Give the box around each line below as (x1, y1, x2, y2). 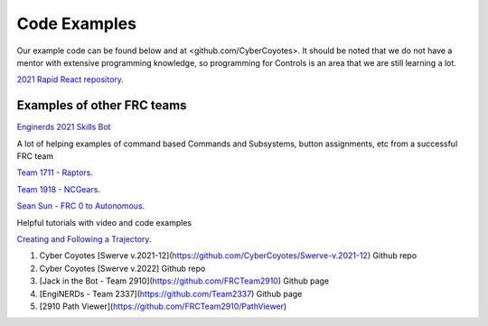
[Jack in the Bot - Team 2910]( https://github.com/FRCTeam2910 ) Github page (39, 275, 330, 286)
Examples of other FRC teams (16, 98, 187, 113)
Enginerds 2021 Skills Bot (16, 122, 111, 133)
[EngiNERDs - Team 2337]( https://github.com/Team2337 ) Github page (39, 288, 303, 299)
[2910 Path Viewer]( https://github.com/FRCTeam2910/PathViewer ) (39, 301, 287, 312)
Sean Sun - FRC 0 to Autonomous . (16, 200, 145, 211)
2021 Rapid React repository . (16, 74, 124, 85)
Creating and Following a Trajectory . (16, 233, 152, 244)
